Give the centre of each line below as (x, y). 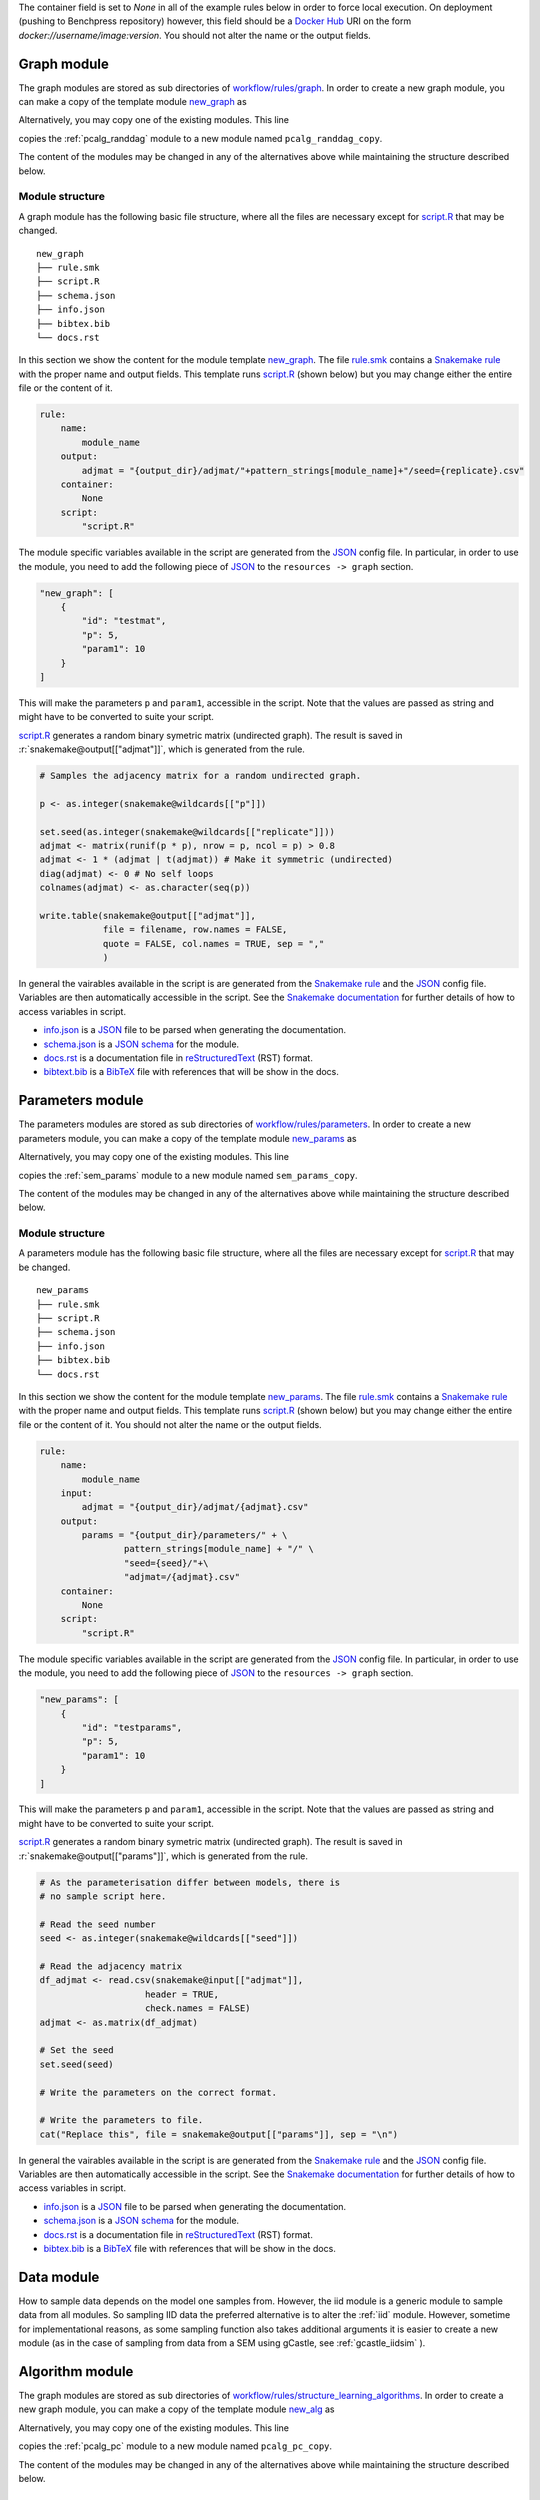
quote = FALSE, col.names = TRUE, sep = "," (213, 943)
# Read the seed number (98, 1924)
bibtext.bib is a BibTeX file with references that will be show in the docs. (191, 1072)
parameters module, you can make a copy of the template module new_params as (187, 1138)
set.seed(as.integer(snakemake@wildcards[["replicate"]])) (187, 831)
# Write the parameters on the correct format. (158, 2092)
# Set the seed (76, 2050)
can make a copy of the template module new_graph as (132, 102)
